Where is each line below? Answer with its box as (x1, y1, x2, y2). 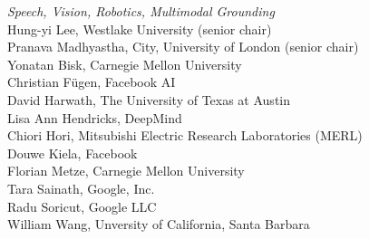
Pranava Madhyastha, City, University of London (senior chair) (7, 37, 359, 56)
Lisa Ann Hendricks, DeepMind (7, 108, 182, 127)
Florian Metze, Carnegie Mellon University (7, 161, 245, 180)
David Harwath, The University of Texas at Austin (7, 90, 291, 109)
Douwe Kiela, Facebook (7, 143, 138, 162)
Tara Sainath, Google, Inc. (7, 178, 155, 197)
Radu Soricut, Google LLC (7, 196, 157, 215)
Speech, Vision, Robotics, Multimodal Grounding (7, 2, 275, 20)
